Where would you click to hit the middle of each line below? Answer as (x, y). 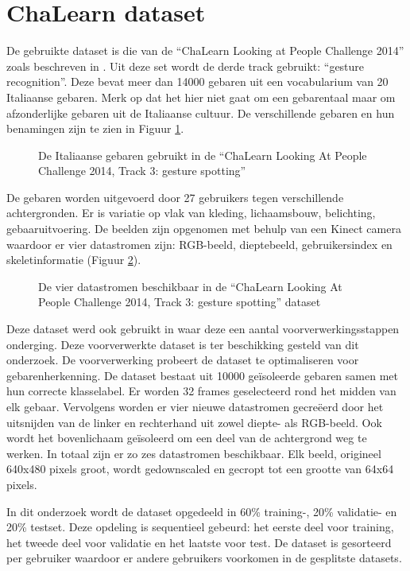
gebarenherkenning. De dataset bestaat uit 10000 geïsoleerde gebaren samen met (202, 375)
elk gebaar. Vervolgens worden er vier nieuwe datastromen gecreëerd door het (195, 406)
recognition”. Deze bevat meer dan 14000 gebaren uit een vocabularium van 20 (197, 82)
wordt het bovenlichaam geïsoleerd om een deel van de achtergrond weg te (187, 438)
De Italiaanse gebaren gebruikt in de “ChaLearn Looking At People (203, 155)
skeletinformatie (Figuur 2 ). (74, 260)
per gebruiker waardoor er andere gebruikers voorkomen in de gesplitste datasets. (204, 558)
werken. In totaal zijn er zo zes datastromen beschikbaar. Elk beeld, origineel (194, 453)
